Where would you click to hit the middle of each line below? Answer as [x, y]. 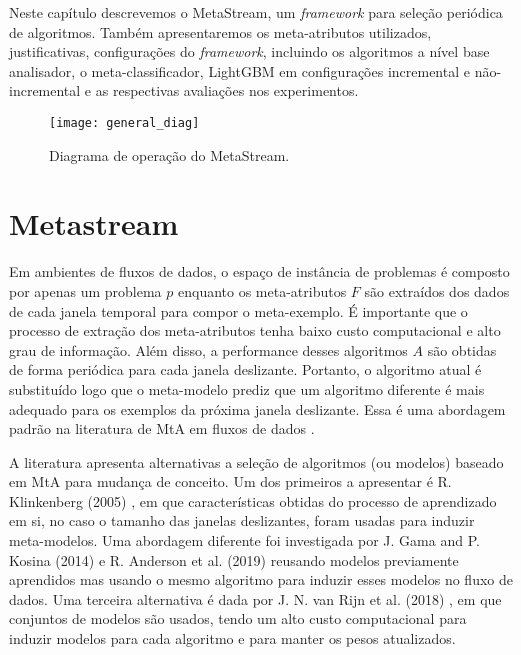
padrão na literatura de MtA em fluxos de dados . [162, 428]
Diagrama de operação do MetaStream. [169, 154]
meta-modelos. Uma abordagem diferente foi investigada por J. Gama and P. [244, 540]
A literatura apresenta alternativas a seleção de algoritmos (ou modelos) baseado [256, 461]
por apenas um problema [85, 290]
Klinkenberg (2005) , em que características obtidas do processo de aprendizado [253, 500]
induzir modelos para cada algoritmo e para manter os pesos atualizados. [232, 638]
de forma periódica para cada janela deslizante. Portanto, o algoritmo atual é [245, 369]
